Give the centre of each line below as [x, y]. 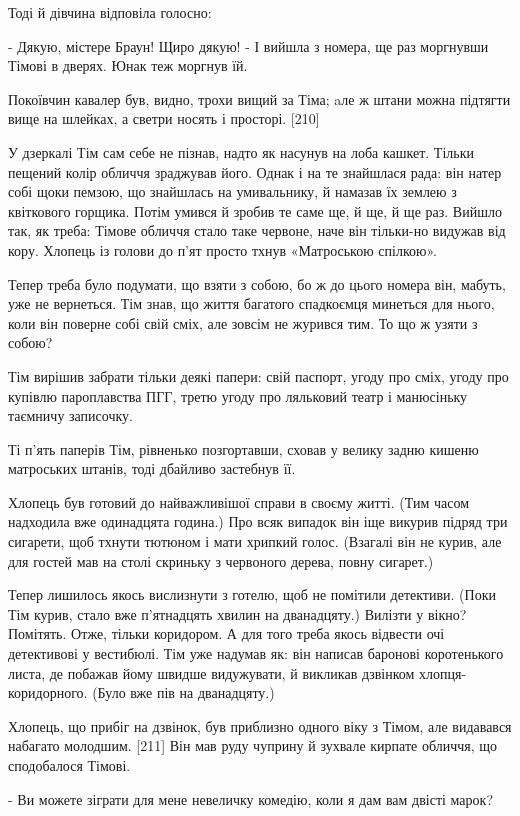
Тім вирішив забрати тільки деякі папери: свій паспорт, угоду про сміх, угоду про [258, 375]
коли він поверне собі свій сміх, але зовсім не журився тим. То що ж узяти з [243, 322]
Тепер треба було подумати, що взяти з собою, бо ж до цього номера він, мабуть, [257, 283]
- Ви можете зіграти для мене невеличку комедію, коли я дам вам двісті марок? [250, 798]
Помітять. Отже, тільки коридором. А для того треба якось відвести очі [226, 633]
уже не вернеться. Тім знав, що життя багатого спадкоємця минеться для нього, [251, 303]
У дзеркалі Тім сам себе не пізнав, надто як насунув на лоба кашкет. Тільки [241, 151]
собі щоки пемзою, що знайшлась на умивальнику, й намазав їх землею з [232, 191]
